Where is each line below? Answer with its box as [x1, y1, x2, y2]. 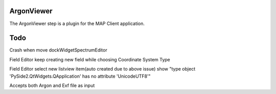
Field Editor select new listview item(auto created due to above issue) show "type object [9, 66, 196, 72]
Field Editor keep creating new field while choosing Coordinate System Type [9, 56, 171, 62]
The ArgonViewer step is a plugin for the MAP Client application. [9, 20, 145, 27]
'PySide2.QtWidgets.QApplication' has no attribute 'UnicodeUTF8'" [9, 73, 151, 79]
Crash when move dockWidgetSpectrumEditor [9, 47, 107, 53]
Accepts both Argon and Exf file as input [9, 82, 95, 88]
